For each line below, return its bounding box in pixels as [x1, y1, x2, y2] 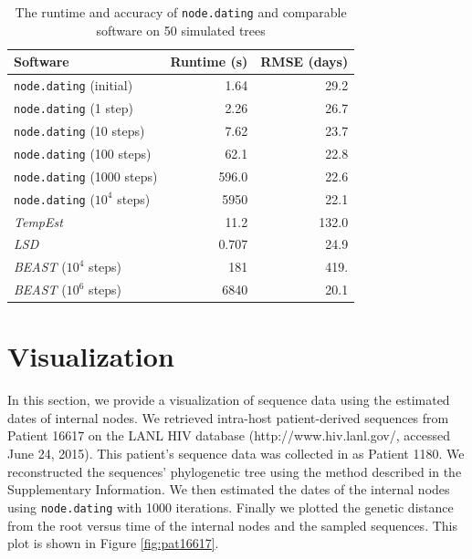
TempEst [14, 212, 63, 231]
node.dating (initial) [14, 76, 133, 95]
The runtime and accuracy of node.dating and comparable [15, 3, 347, 21]
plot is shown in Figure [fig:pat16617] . [7, 533, 219, 553]
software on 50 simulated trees [96, 20, 266, 39]
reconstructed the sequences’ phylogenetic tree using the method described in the [7, 461, 462, 481]
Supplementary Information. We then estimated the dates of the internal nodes [7, 480, 450, 499]
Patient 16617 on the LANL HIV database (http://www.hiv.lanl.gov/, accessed [7, 426, 450, 445]
